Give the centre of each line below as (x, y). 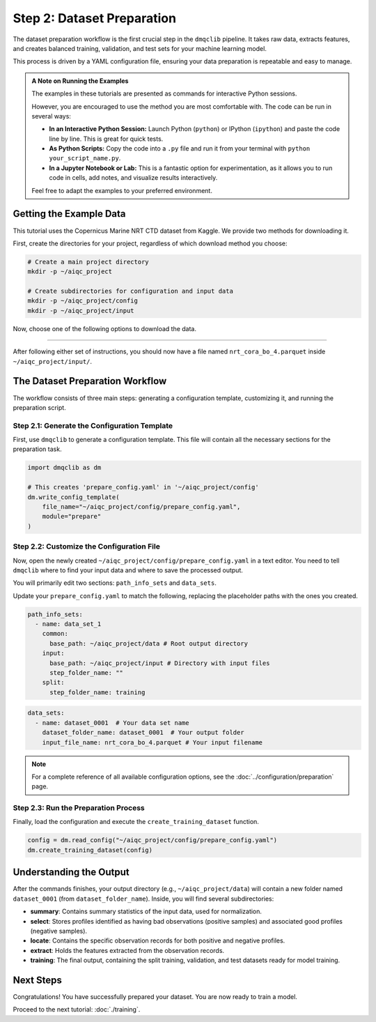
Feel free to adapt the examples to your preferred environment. (122, 190)
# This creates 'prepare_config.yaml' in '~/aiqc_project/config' (143, 487)
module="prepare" (72, 517)
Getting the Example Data (69, 214)
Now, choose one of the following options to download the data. (104, 328)
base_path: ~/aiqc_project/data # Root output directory (149, 643)
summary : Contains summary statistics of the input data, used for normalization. (146, 912)
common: (55, 634)
